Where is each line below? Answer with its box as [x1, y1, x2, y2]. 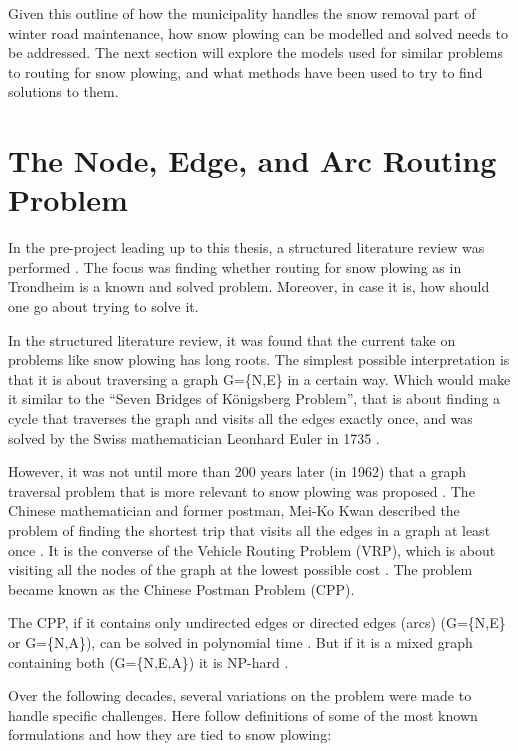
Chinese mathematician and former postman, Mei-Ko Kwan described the [8, 500, 460, 521]
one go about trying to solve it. [8, 296, 199, 317]
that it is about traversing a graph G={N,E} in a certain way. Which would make [8, 368, 511, 389]
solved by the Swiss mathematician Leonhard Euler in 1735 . [8, 427, 380, 448]
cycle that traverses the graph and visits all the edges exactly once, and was [8, 408, 473, 429]
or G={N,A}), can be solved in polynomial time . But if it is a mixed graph [8, 631, 473, 652]
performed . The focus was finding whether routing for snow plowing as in [8, 256, 462, 277]
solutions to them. [8, 81, 119, 102]
